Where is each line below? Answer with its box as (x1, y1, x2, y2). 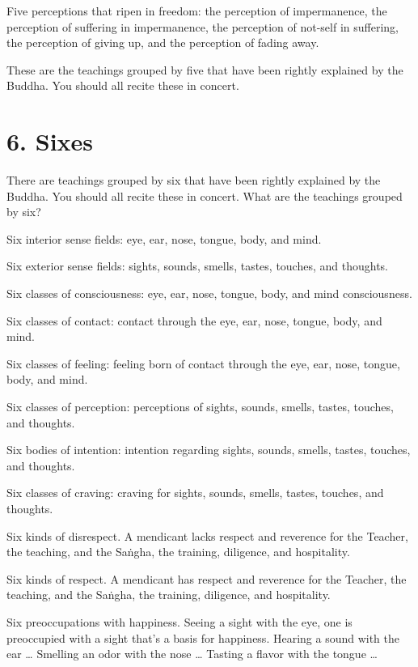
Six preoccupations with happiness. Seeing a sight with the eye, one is (6, 613, 353, 630)
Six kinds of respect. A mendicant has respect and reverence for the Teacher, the (6, 570, 407, 587)
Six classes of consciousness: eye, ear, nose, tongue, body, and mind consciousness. (6, 285, 412, 302)
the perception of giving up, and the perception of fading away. (6, 34, 319, 51)
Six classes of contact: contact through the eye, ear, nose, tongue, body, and (6, 312, 382, 329)
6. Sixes (6, 125, 94, 158)
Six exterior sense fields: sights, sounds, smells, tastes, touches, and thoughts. (6, 257, 388, 274)
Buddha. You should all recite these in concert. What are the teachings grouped (6, 187, 403, 204)
